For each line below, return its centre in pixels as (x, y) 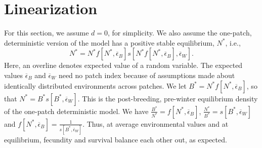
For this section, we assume (47, 33)
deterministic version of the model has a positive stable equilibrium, (109, 42)
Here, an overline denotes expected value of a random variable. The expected (123, 65)
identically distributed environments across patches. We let (95, 85)
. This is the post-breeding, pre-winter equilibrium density (168, 98)
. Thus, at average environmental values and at (156, 123)
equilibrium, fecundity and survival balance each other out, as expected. (116, 139)
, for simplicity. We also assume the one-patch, (180, 33)
